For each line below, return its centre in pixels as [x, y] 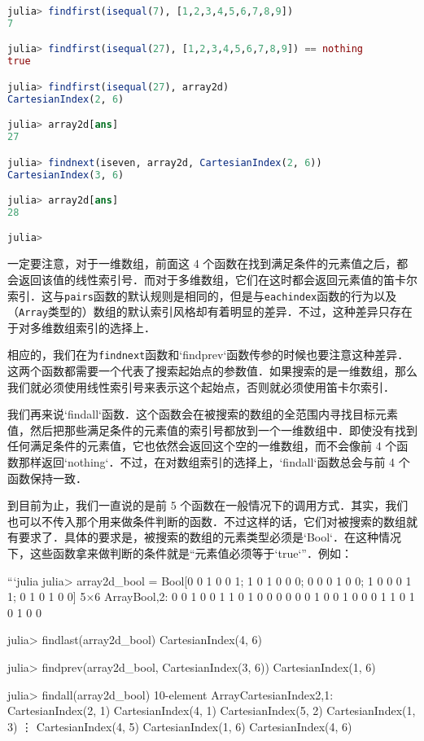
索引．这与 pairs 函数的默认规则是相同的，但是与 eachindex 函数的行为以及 [202, 295]
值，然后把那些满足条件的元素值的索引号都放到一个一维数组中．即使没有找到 [212, 430]
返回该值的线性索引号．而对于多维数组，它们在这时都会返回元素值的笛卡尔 [218, 279]
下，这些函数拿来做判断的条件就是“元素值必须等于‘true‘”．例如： [180, 553]
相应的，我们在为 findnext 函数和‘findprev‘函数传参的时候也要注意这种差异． [208, 355]
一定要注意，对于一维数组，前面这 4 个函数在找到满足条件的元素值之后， [202, 263]
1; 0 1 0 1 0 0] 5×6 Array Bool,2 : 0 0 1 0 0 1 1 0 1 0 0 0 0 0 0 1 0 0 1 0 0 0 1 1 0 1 [211, 596]
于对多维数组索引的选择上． [81, 327]
